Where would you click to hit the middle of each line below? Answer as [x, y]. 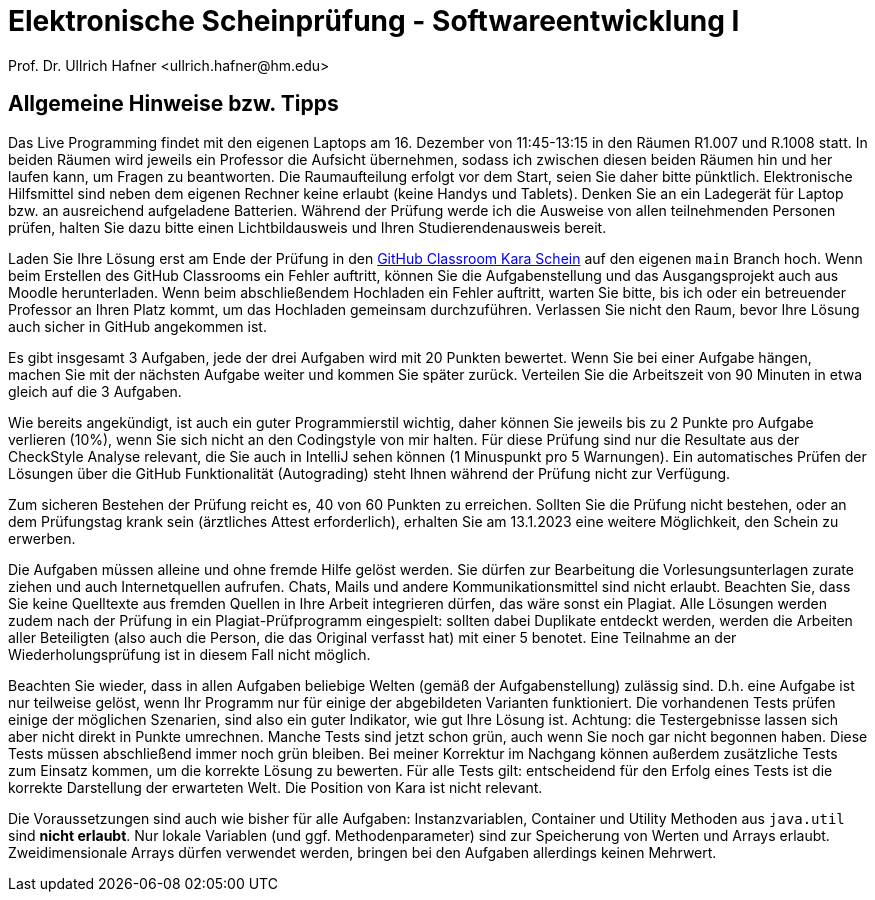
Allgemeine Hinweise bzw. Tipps [173, 104]
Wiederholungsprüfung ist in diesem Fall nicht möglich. [189, 654]
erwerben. [42, 538]
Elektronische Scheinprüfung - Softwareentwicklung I [374, 21]
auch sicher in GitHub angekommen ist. [137, 326]
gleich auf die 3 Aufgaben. [95, 391]
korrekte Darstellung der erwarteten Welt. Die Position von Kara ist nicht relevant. [275, 787]
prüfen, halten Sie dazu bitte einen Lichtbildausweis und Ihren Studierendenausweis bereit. [307, 227]
